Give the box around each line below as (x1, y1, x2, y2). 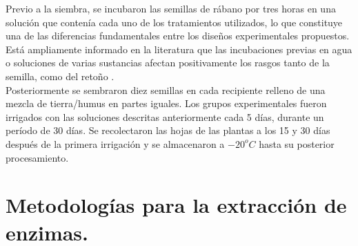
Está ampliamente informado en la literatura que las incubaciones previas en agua (6, 41, 352, 56)
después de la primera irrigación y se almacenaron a (6, 136, 225, 151)
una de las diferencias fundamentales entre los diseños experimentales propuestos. (6, 28, 350, 43)
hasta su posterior (259, 136, 335, 151)
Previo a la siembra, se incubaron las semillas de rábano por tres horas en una (6, 1, 336, 15)
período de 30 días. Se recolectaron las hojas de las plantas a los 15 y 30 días (6, 123, 330, 138)
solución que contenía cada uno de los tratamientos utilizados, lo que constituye (6, 15, 343, 29)
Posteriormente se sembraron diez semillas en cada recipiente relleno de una (6, 82, 326, 97)
